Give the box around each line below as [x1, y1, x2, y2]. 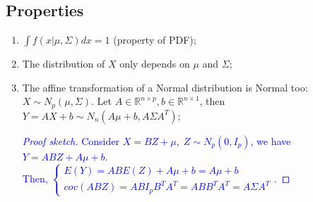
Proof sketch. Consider [22, 133, 119, 148]
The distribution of [22, 56, 105, 71]
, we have [250, 133, 291, 148]
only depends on [119, 56, 190, 71]
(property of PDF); [113, 32, 196, 47]
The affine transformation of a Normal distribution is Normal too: [22, 80, 308, 94]
